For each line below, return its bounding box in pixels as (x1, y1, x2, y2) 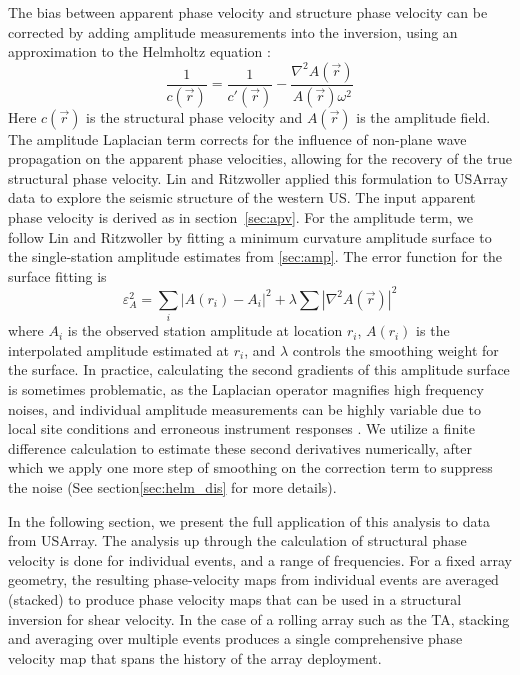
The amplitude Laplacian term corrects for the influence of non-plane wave (8, 128, 467, 149)
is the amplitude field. (356, 106, 491, 127)
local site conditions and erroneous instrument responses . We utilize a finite (8, 418, 475, 439)
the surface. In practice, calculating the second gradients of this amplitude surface (8, 359, 510, 380)
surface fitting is (8, 265, 107, 286)
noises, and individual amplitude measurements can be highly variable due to (8, 398, 481, 419)
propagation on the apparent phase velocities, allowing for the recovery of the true (8, 148, 513, 169)
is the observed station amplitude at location (67, 320, 343, 341)
